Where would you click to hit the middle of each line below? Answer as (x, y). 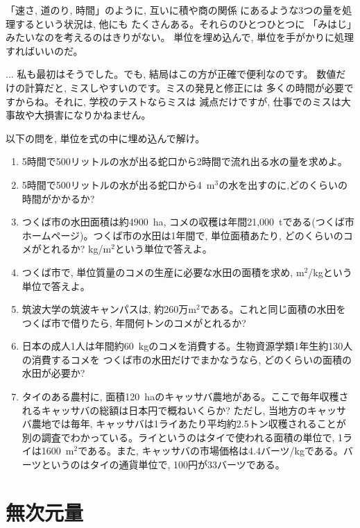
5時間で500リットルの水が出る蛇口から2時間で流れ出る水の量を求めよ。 (185, 161)
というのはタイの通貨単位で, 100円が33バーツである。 (163, 465)
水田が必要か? (53, 373)
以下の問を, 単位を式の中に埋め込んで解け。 (105, 138)
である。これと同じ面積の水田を (273, 309)
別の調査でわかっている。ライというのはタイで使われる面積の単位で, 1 (182, 437)
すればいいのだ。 (44, 50)
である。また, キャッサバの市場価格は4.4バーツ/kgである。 (211, 451)
